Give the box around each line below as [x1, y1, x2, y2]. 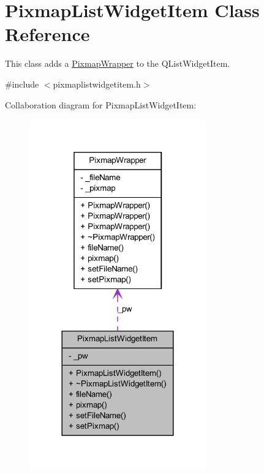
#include [5, 77, 39, 90]
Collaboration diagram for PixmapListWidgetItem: [5, 98, 197, 111]
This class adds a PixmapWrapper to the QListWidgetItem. [5, 57, 230, 70]
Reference [5, 21, 90, 47]
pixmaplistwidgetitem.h [53, 77, 141, 90]
